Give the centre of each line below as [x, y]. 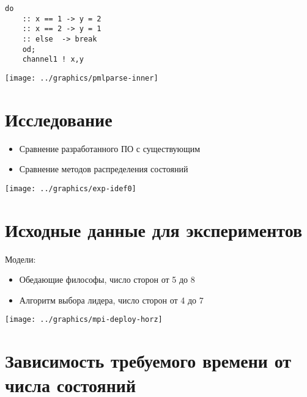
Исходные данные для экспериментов [154, 229]
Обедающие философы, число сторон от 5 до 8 [107, 279]
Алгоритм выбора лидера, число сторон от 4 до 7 [111, 300]
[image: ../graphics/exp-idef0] [71, 188]
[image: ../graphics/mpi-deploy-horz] [84, 320]
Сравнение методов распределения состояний [104, 169]
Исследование [59, 119]
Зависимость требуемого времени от [148, 361]
